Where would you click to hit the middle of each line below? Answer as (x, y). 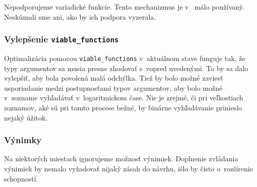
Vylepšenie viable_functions (61, 39)
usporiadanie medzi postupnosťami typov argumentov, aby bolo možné (113, 87)
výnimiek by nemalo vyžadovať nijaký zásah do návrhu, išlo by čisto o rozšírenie (128, 168)
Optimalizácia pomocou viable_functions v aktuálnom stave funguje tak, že (125, 58)
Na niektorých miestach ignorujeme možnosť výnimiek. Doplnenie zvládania (121, 159)
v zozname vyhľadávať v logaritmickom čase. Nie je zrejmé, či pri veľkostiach (124, 98)
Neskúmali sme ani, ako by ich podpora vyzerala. (80, 16)
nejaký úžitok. (26, 117)
